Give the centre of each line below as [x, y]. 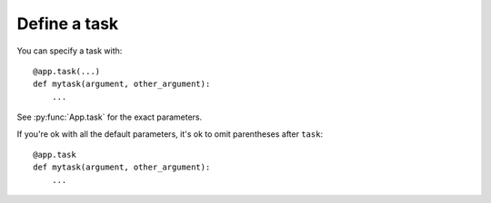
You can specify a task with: [70, 51]
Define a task [68, 24]
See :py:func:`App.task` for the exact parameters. [110, 117]
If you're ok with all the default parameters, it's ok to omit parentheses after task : [170, 134]
